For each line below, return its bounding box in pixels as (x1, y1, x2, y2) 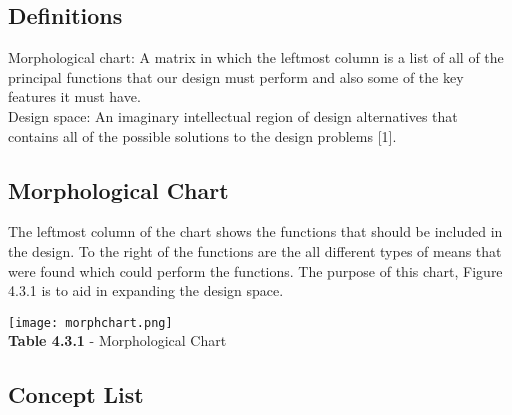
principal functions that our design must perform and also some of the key (8, 66, 464, 87)
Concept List (8, 379, 144, 410)
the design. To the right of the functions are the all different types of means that (8, 240, 502, 261)
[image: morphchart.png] (8, 315, 173, 330)
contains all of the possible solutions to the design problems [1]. (8, 125, 397, 146)
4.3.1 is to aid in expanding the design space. (8, 280, 284, 301)
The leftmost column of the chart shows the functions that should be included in (8, 221, 503, 242)
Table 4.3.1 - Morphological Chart (8, 330, 227, 351)
